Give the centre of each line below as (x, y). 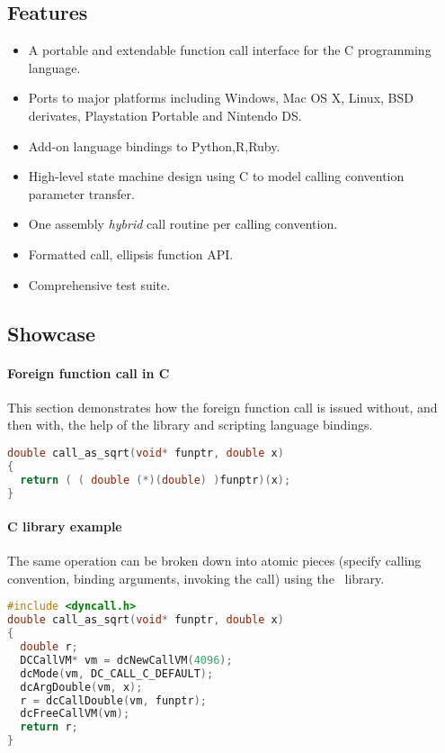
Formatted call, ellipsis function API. (131, 254)
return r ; (49, 727)
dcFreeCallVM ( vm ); (75, 714)
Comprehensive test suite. (99, 284)
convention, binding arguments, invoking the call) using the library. (196, 578)
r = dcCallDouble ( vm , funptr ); (114, 700)
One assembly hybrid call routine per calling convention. (183, 224)
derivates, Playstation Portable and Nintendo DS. (165, 115)
